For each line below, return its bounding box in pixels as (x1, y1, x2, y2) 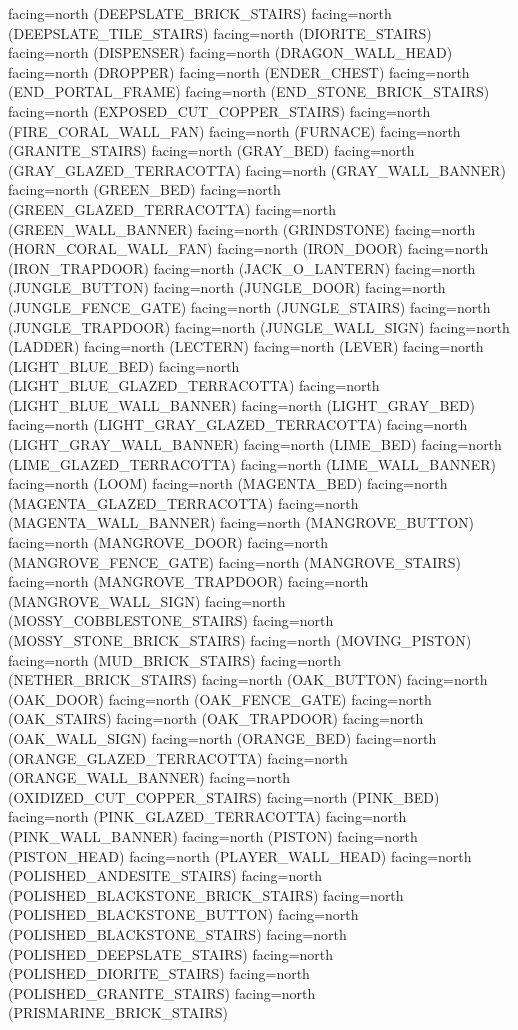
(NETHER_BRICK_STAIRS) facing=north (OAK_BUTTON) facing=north (8, 669, 488, 690)
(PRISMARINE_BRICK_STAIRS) (8, 1002, 228, 1023)
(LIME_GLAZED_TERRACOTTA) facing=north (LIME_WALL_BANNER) (8, 453, 497, 474)
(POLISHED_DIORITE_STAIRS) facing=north (8, 963, 310, 984)
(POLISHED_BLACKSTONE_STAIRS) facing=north (8, 923, 347, 944)
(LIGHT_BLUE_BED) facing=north (8, 355, 240, 376)
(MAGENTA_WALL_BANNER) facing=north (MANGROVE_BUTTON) (8, 512, 474, 533)
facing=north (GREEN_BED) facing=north (8, 179, 281, 200)
